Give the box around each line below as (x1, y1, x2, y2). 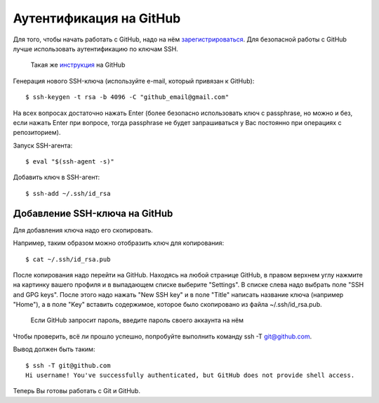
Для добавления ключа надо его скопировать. (13, 225, 154, 234)
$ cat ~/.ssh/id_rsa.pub (25, 255, 111, 263)
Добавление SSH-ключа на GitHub (13, 207, 173, 219)
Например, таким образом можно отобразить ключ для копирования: (13, 239, 225, 247)
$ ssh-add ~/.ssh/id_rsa (25, 190, 111, 197)
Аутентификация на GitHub (13, 11, 181, 26)
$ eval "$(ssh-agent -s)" (25, 158, 115, 166)
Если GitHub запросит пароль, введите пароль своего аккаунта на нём (30, 316, 244, 324)
